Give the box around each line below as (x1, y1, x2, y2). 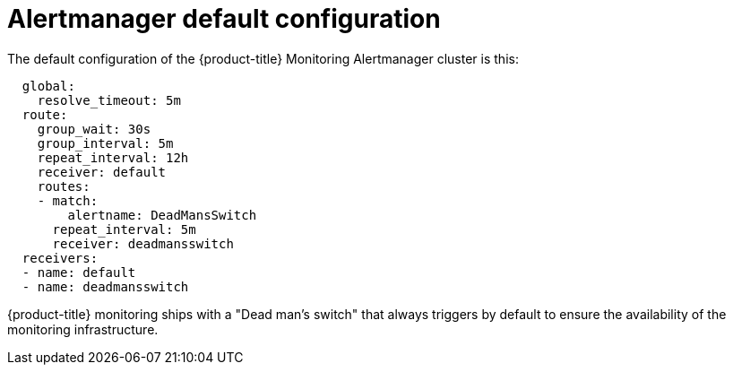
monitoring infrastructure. (7, 321, 159, 337)
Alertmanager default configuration (7, 4, 441, 34)
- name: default (22, 264, 136, 280)
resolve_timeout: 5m (37, 92, 181, 108)
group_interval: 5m (37, 135, 174, 151)
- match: (37, 193, 99, 208)
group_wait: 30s (37, 121, 151, 136)
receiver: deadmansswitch (52, 236, 234, 251)
